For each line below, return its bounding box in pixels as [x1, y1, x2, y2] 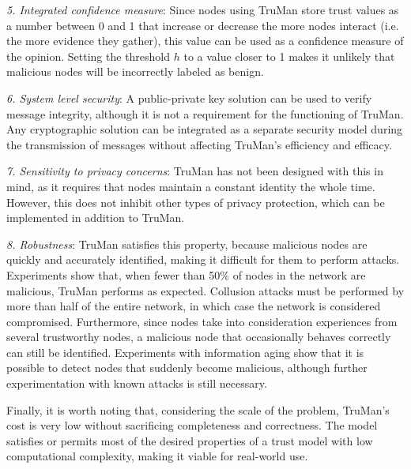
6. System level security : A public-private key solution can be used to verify [6, 89, 372, 106]
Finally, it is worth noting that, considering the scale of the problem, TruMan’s [6, 401, 390, 418]
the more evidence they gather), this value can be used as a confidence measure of [6, 32, 404, 49]
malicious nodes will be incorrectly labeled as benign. [6, 63, 264, 80]
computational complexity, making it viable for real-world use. [6, 448, 308, 464]
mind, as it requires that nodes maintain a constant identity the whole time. [6, 178, 375, 194]
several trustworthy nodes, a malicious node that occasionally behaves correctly [6, 328, 391, 345]
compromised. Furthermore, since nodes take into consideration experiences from [6, 313, 398, 329]
